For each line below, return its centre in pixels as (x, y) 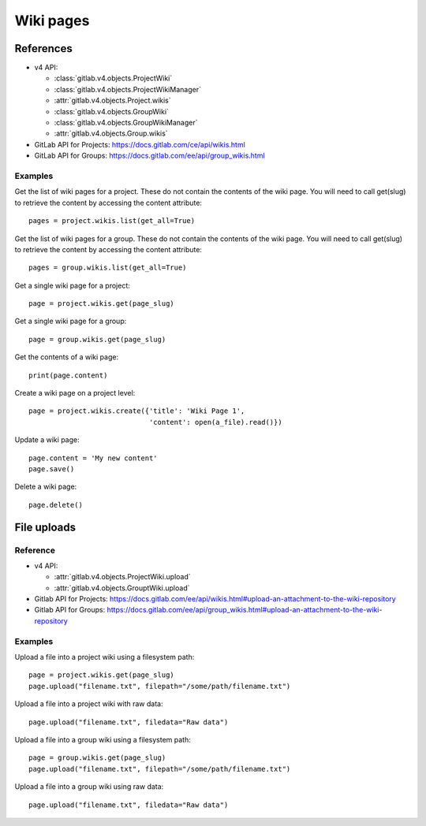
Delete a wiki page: (46, 487)
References (43, 48)
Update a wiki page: (47, 440)
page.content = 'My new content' (93, 458)
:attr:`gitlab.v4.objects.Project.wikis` (112, 100)
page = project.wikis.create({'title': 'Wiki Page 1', (137, 411)
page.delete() (56, 505)
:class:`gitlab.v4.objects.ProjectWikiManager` (127, 89)
